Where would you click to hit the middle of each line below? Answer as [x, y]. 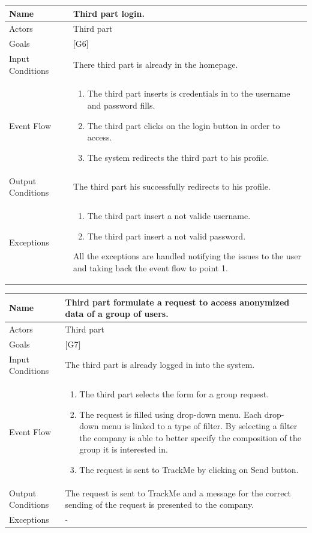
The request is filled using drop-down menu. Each [171, 414]
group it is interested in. [124, 449]
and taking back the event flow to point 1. [150, 267]
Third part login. [109, 13]
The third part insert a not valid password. [166, 236]
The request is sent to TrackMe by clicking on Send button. [189, 470]
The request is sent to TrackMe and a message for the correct [178, 492]
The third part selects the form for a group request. [174, 394]
